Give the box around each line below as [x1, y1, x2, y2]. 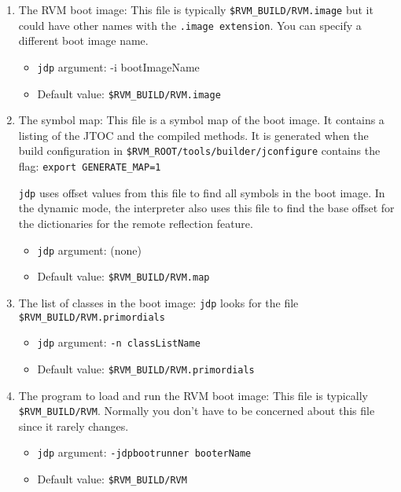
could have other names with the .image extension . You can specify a [18, 17, 362, 33]
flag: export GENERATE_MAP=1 [18, 158, 161, 174]
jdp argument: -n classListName [37, 334, 200, 351]
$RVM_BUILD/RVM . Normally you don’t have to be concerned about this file [18, 402, 375, 419]
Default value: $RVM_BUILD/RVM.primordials [37, 360, 255, 376]
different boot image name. [18, 32, 149, 49]
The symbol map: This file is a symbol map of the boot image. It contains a [18, 112, 384, 128]
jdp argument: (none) [37, 241, 142, 258]
